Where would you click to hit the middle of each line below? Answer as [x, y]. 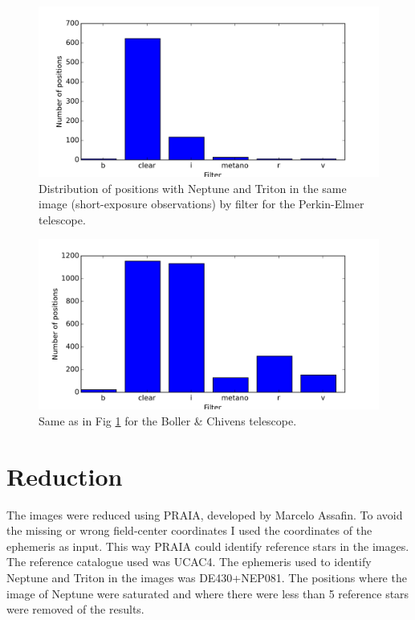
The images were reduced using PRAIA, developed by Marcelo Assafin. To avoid [205, 514]
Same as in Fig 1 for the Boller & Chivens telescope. [168, 420]
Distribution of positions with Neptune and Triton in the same [193, 188]
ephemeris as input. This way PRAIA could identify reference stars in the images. [208, 546]
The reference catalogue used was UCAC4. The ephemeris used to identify [189, 562]
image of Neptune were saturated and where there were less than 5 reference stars [208, 593]
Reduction [65, 476]
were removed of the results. [75, 609]
